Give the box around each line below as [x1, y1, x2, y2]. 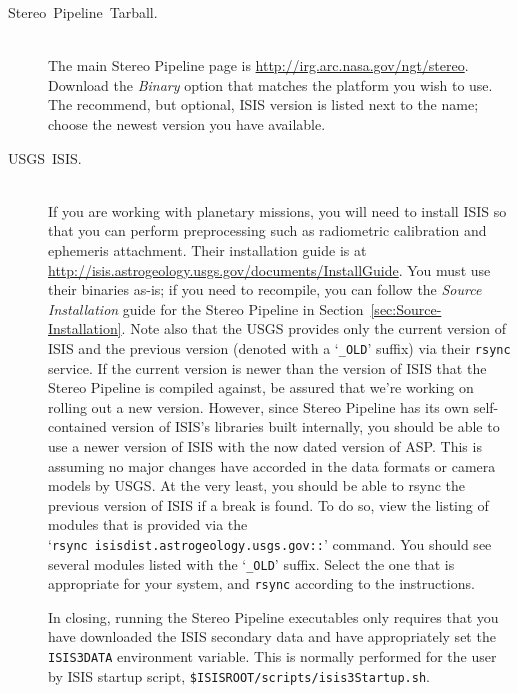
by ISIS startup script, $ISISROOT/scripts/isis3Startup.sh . [48, 665, 430, 686]
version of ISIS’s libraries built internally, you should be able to [111, 416, 500, 437]
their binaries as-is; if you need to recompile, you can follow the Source [48, 279, 482, 300]
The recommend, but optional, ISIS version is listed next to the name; [48, 94, 479, 115]
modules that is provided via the [48, 514, 248, 535]
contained [48, 416, 107, 437]
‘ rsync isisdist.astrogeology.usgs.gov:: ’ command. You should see [48, 533, 492, 554]
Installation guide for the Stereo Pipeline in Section [48, 298, 364, 319]
